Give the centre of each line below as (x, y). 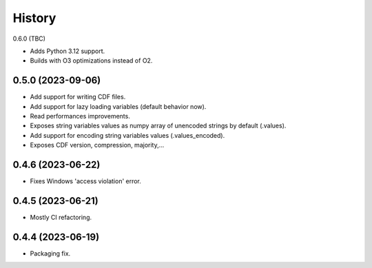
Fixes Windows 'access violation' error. (85, 181)
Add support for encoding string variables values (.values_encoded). (127, 135)
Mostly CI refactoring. (61, 217)
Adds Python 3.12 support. (68, 51)
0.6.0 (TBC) (29, 39)
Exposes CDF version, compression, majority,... (97, 145)
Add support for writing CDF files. (78, 97)
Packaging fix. (50, 253)
